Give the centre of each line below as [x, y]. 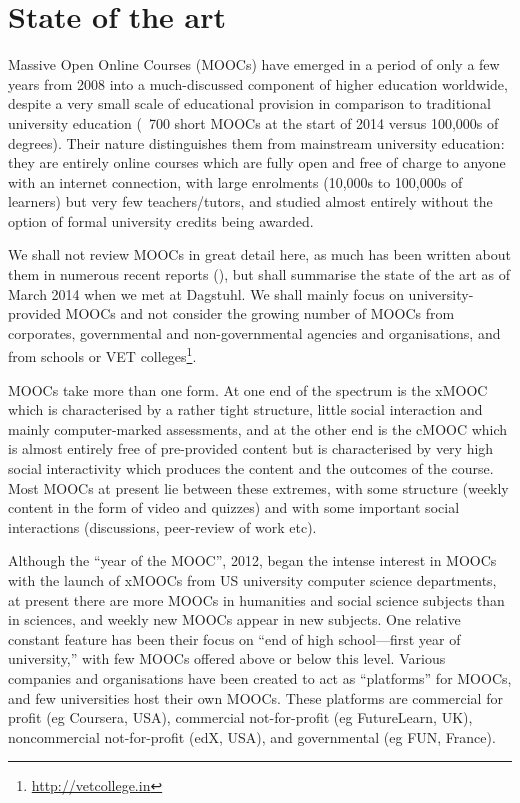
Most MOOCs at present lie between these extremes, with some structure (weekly [258, 487]
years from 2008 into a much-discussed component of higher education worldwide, [258, 83]
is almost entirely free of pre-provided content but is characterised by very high [251, 448]
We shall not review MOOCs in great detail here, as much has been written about [259, 254]
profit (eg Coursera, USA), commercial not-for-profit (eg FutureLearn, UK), [240, 717]
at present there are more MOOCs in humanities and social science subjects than [256, 599]
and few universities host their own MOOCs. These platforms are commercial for [255, 697]
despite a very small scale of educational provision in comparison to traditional [249, 103]
